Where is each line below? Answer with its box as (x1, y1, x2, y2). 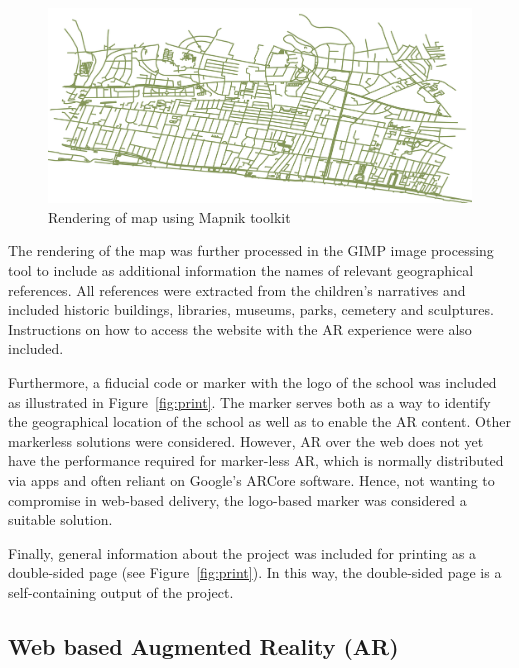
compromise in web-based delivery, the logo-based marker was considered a (8, 489, 467, 510)
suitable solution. (8, 509, 113, 530)
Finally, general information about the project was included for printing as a (8, 542, 477, 563)
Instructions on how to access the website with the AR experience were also (8, 318, 472, 339)
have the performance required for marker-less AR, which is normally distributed (8, 450, 504, 471)
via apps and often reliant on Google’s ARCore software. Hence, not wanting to (8, 469, 495, 490)
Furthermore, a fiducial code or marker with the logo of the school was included (8, 371, 497, 392)
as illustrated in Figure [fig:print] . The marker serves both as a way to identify (8, 391, 491, 412)
